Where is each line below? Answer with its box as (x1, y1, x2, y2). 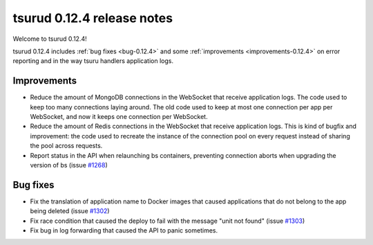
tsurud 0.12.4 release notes (12, 10, 173, 26)
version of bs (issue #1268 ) (30, 161, 108, 169)
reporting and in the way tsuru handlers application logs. (12, 57, 174, 65)
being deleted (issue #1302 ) (30, 207, 110, 215)
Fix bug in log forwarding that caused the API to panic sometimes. (30, 226, 218, 235)
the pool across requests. (30, 142, 103, 150)
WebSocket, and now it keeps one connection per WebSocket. (30, 113, 208, 121)
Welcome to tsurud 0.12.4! (12, 35, 87, 43)
